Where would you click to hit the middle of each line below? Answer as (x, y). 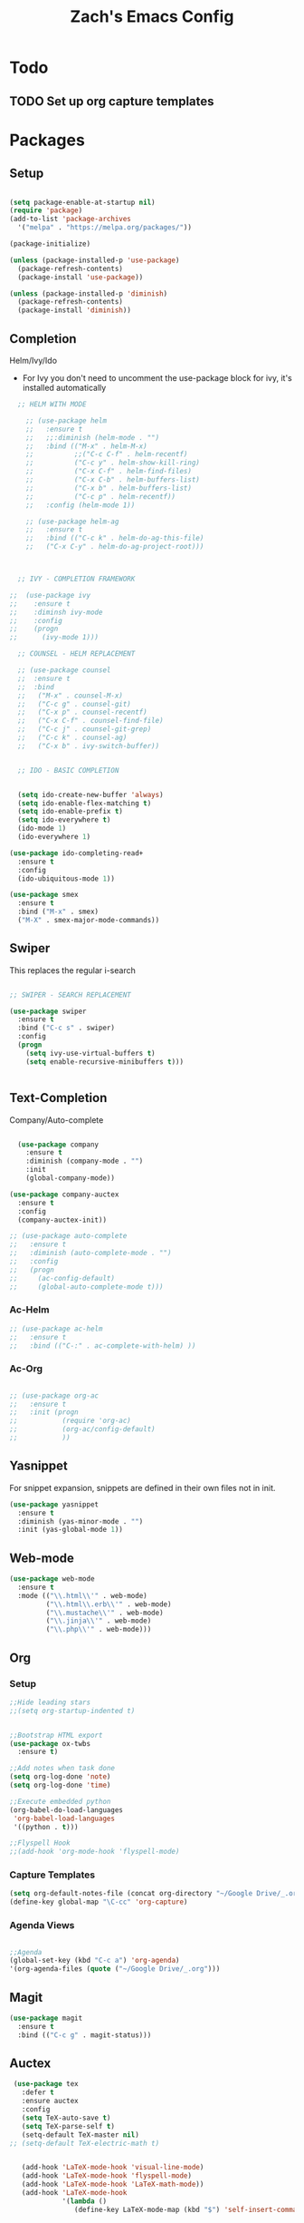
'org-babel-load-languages (64, 1818)
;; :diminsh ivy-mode (56, 612)
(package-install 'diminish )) (74, 310)
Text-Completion (58, 1098)
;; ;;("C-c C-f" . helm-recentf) (107, 454)
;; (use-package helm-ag (72, 522)
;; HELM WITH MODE (52, 405)
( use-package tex (46, 2084)
